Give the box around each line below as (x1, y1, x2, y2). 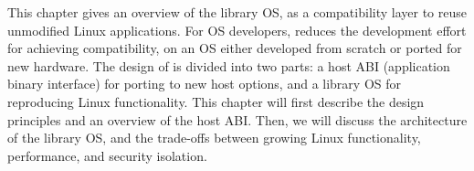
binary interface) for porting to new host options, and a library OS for (7, 74, 402, 93)
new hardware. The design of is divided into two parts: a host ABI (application (7, 56, 450, 75)
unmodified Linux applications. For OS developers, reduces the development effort (7, 20, 467, 39)
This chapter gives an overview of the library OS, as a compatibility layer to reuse (7, 3, 467, 21)
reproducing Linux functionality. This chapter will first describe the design (7, 91, 425, 111)
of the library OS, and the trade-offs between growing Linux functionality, (7, 128, 421, 147)
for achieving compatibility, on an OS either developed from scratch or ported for (7, 38, 462, 58)
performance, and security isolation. (7, 145, 207, 165)
